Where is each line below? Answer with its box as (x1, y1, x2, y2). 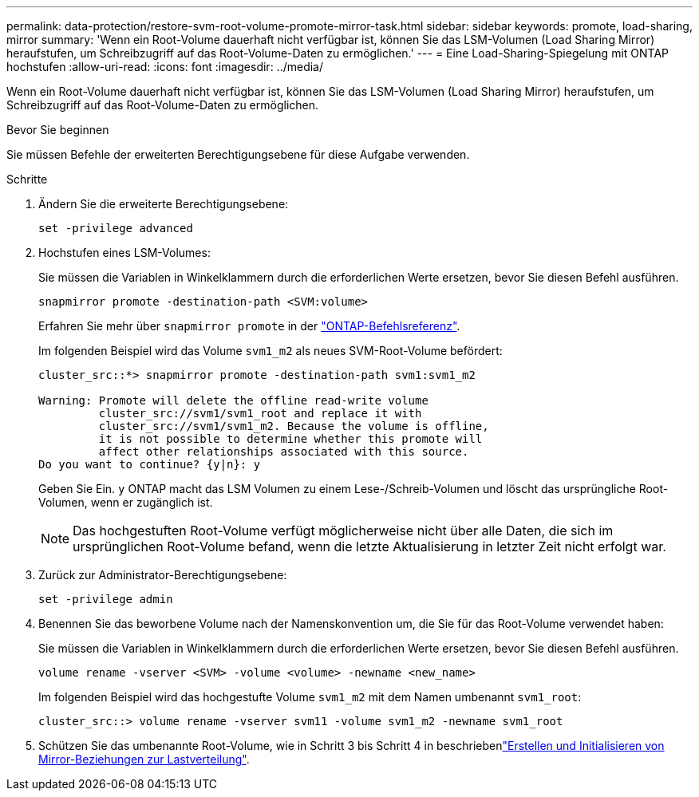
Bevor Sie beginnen (6, 123, 109, 136)
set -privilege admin (38, 593, 173, 606)
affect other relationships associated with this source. (98, 445, 469, 458)
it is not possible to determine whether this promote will (98, 432, 483, 445)
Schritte (6, 172, 48, 186)
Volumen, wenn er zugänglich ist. (38, 495, 213, 509)
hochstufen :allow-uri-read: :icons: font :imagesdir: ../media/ (6, 60, 324, 73)
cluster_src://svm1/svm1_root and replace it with (98, 407, 422, 420)
